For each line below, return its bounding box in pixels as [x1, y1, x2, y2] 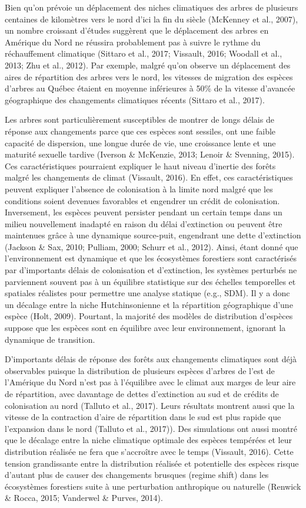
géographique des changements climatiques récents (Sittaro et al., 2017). [5, 93, 265, 106]
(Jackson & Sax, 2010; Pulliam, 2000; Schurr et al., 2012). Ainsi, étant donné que [5, 240, 298, 253]
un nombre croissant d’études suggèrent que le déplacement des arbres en [5, 24, 269, 37]
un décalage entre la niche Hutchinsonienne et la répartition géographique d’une [5, 298, 293, 310]
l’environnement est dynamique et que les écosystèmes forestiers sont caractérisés [5, 252, 297, 264]
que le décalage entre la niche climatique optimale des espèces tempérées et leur [5, 434, 292, 446]
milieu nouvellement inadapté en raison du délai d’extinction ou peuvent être [5, 217, 282, 230]
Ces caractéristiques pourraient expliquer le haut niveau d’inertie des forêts [5, 159, 276, 172]
